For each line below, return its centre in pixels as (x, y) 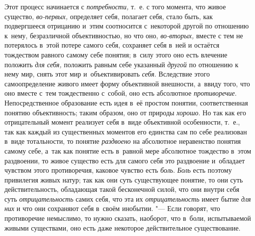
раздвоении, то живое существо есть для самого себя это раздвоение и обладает (125, 160)
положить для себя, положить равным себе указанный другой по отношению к (121, 64)
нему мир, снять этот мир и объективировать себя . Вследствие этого (107, 74)
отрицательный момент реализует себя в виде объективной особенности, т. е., (122, 122)
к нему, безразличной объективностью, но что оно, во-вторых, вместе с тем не (124, 35)
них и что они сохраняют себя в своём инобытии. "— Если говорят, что (112, 208)
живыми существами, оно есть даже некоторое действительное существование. (123, 227)
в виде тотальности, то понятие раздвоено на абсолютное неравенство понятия (123, 141)
